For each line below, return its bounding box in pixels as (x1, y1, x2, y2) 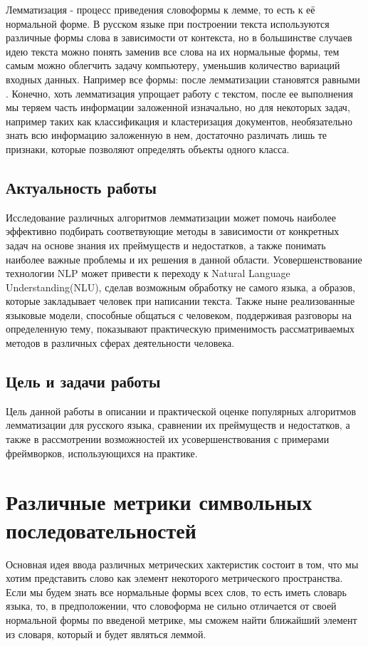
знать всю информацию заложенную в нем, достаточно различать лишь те (6, 127, 327, 142)
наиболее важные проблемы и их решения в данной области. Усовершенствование (6, 251, 362, 266)
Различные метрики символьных (6, 487, 312, 516)
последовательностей (6, 515, 196, 544)
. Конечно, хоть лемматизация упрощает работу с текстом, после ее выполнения (6, 85, 353, 100)
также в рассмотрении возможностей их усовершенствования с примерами (6, 432, 330, 447)
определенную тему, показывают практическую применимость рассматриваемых (6, 321, 355, 336)
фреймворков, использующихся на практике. (6, 445, 198, 460)
